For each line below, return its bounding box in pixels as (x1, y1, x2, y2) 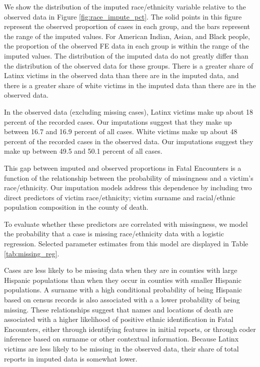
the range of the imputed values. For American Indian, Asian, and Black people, (4, 31, 250, 41)
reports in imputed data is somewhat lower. (4, 353, 137, 363)
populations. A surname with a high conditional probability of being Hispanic (4, 284, 242, 295)
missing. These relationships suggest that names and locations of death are (4, 304, 233, 314)
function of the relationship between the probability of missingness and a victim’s (4, 172, 253, 183)
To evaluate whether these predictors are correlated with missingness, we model (4, 218, 248, 229)
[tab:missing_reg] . (4, 248, 59, 258)
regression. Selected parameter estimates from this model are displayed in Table (4, 238, 248, 249)
